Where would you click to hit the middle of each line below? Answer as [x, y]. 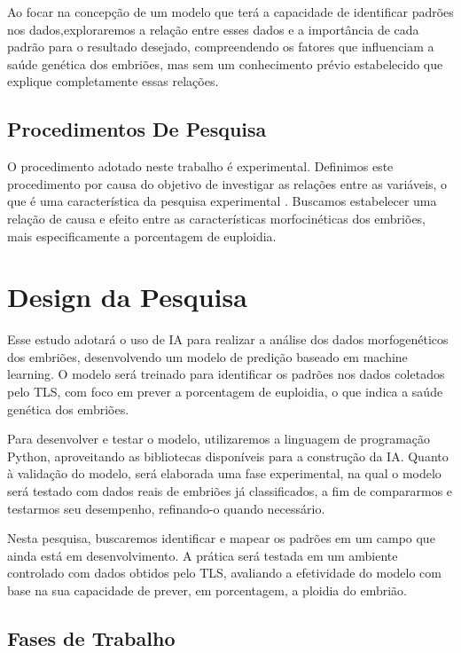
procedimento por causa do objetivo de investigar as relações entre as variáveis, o [227, 183]
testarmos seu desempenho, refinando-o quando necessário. [166, 508]
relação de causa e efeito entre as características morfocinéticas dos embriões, [217, 218]
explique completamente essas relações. [113, 81]
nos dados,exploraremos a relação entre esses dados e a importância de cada [213, 29]
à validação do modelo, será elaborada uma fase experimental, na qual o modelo [224, 473]
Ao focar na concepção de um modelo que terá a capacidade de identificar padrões [230, 12]
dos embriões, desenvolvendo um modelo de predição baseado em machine [207, 356]
